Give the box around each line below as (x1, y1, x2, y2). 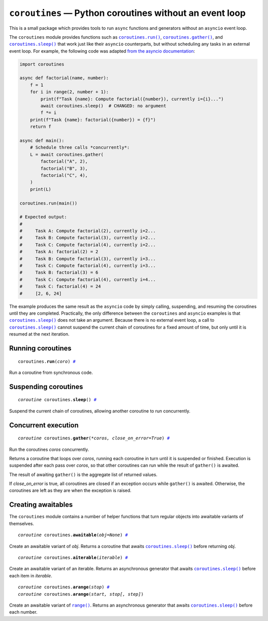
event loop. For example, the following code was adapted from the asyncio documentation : (9, 48, 196, 54)
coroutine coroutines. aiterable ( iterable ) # (18, 554, 129, 560)
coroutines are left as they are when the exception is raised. (9, 487, 132, 493)
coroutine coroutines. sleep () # (18, 397, 97, 403)
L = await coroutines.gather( (30, 151, 104, 157)
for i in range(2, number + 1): (30, 89, 109, 95)
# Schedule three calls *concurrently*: (30, 144, 130, 150)
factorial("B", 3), (40, 165, 88, 171)
